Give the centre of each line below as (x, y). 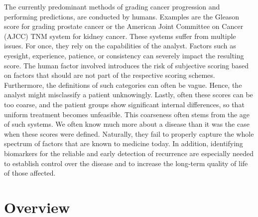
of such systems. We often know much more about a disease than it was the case (127, 124)
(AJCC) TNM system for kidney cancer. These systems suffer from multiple (120, 36)
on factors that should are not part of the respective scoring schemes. (110, 75)
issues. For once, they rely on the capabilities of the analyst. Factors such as (120, 46)
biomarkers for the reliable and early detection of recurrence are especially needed (129, 153)
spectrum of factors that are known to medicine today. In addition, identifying (124, 143)
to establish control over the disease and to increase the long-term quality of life (126, 163)
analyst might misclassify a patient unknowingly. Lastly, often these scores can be (129, 95)
